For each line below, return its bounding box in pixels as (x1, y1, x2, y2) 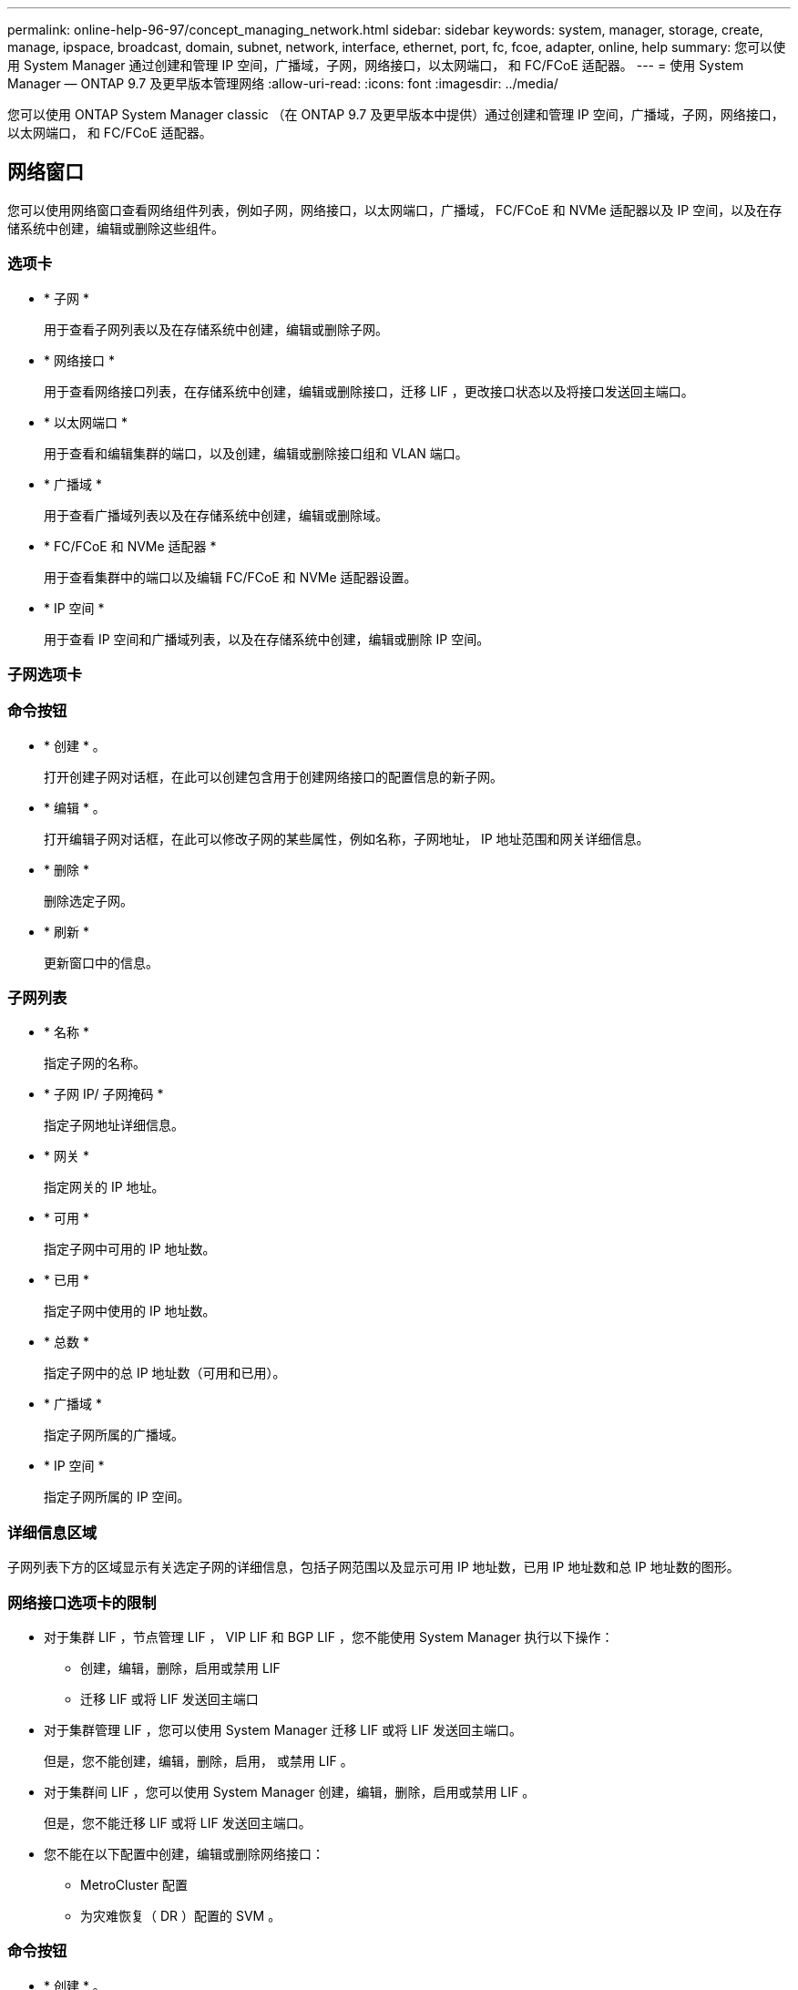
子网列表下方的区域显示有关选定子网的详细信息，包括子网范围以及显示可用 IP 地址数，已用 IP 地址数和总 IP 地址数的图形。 (7, 1559, 740, 1575)
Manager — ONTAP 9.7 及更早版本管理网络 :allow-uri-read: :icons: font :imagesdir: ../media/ (7, 76, 558, 91)
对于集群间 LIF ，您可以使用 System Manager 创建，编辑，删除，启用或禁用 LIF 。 (44, 1783, 536, 1800)
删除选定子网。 (44, 892, 133, 908)
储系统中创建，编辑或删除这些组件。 (7, 220, 224, 236)
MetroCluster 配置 (80, 1876, 188, 1893)
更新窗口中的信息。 (44, 954, 159, 970)
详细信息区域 (7, 1523, 97, 1542)
